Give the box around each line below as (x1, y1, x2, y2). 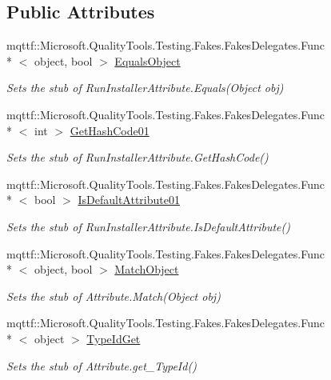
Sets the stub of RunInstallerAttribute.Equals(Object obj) (6, 79, 284, 96)
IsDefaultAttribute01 (78, 191, 180, 208)
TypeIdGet (86, 330, 141, 346)
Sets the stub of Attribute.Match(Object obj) (6, 287, 221, 304)
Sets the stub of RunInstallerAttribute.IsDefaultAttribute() (6, 218, 290, 234)
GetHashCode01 (70, 122, 150, 138)
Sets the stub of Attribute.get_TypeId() (6, 357, 197, 374)
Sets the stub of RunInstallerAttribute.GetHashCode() (6, 149, 269, 166)
